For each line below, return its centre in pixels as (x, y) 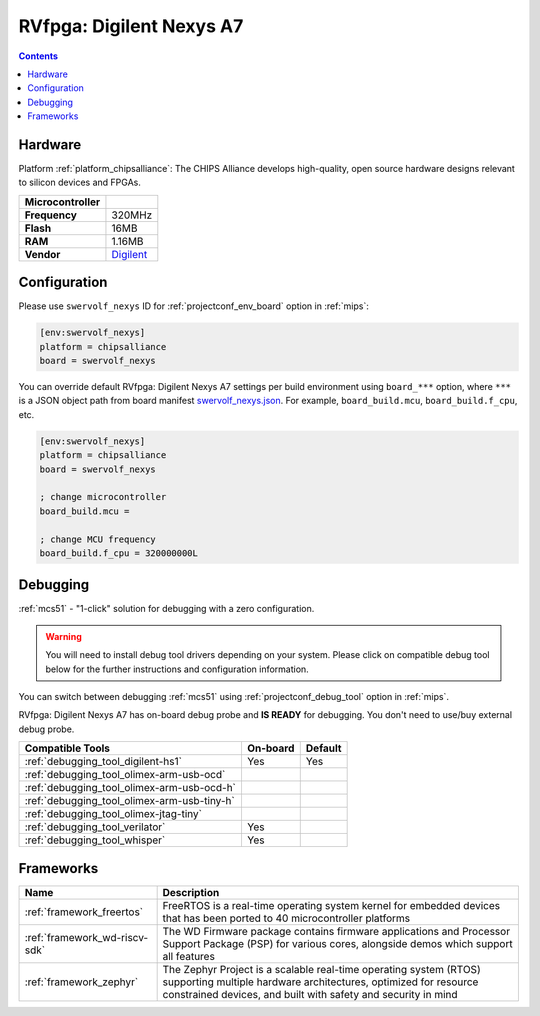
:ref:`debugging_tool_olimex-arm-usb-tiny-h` (129, 801)
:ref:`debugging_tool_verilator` (95, 827)
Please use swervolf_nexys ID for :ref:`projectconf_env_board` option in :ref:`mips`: (194, 306)
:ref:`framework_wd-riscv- (86, 937)
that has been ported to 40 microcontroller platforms (286, 918)
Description (191, 892)
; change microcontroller (103, 497)
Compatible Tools (67, 748)
